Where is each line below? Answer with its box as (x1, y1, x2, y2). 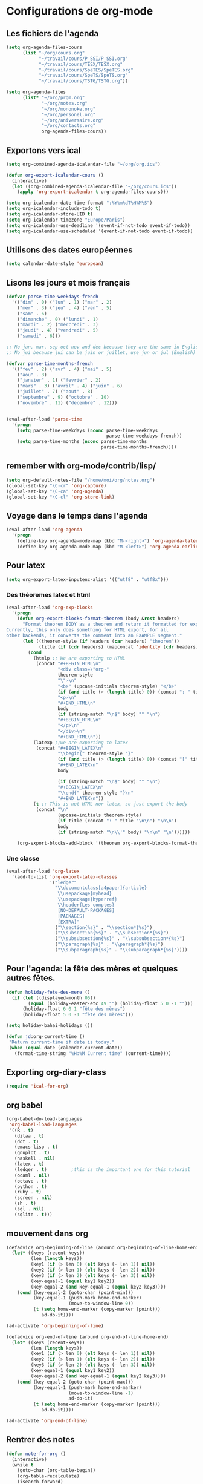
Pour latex (6, 560, 45, 571)
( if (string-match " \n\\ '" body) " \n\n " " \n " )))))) (57, 829, 190, 835)
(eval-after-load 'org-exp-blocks (6, 604, 94, 611)
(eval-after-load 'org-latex (6, 868, 80, 874)
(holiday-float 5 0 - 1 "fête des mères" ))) (22, 1012, 134, 1018)
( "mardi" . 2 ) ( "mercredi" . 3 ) (17, 322, 98, 328)
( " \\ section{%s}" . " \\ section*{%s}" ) (54, 924, 153, 930)
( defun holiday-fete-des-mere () (6, 989, 91, 995)
